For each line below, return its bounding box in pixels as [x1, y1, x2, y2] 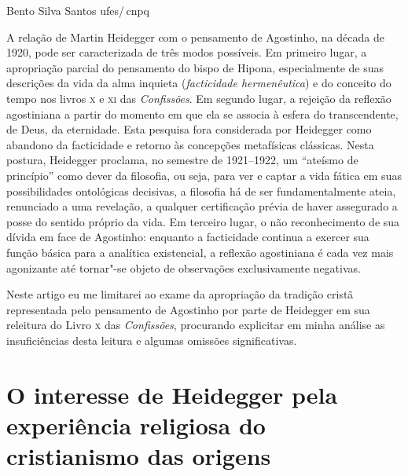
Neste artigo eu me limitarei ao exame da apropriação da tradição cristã [6, 286, 354, 302]
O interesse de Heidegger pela [6, 378, 338, 410]
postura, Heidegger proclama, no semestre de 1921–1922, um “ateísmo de [6, 152, 358, 168]
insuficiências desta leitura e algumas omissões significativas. [6, 331, 297, 348]
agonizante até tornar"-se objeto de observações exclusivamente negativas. [6, 259, 361, 276]
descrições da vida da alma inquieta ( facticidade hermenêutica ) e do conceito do [6, 75, 391, 91]
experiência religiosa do [6, 408, 266, 441]
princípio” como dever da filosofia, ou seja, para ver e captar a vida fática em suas [6, 167, 402, 183]
